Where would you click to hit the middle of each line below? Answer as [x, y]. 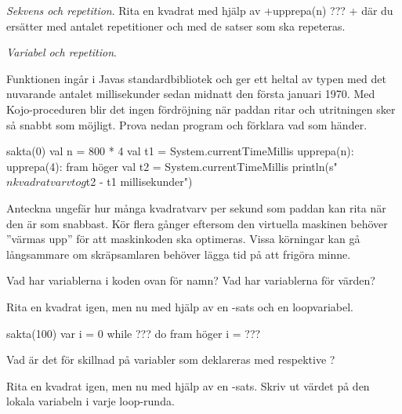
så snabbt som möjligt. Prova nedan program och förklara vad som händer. [187, 124]
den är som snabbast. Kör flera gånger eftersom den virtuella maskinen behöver [197, 223]
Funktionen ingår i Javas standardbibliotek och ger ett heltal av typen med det [196, 78]
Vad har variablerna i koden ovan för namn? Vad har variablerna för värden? [191, 280]
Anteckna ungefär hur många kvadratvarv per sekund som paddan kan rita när [196, 207]
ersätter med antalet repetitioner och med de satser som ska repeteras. [176, 25]
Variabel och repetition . [62, 52]
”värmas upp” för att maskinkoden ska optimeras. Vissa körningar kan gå [183, 239]
